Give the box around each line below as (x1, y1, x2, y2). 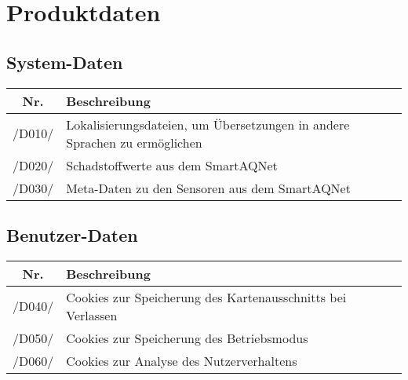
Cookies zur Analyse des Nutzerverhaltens (66, 351, 297, 370)
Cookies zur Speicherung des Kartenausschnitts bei (66, 287, 347, 306)
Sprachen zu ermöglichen (66, 133, 202, 152)
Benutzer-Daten (6, 222, 138, 247)
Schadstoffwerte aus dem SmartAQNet (66, 155, 278, 174)
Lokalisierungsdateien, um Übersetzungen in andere (66, 115, 350, 133)
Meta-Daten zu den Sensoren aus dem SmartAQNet (66, 178, 351, 197)
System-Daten (6, 49, 123, 74)
